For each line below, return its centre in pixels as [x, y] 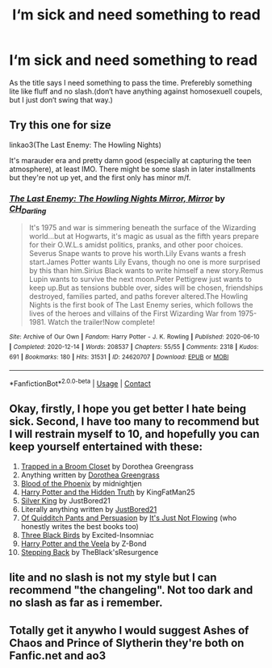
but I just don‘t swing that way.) [61, 99]
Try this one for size [60, 126]
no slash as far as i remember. [86, 603]
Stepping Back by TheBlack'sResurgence [90, 552]
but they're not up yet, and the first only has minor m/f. [100, 177]
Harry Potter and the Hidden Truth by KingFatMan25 [108, 492]
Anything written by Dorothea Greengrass [90, 475]
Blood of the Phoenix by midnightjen [81, 483]
